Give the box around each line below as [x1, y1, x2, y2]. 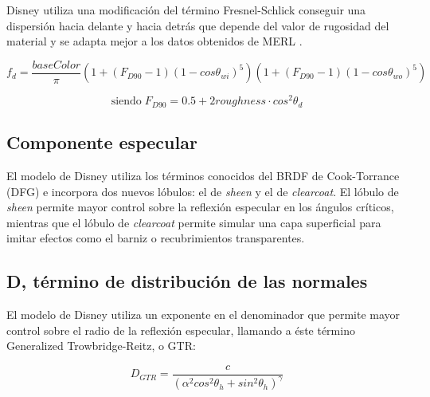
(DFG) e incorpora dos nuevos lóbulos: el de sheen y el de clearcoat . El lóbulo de [6, 183, 399, 199]
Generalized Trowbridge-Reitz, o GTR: [6, 337, 196, 354]
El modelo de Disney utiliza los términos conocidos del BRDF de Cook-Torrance [6, 167, 400, 183]
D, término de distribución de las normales [6, 269, 368, 293]
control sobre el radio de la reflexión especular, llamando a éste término [6, 321, 355, 338]
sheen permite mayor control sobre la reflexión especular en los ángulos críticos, [6, 198, 394, 215]
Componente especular [6, 130, 197, 155]
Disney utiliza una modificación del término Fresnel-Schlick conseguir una [6, 2, 366, 18]
